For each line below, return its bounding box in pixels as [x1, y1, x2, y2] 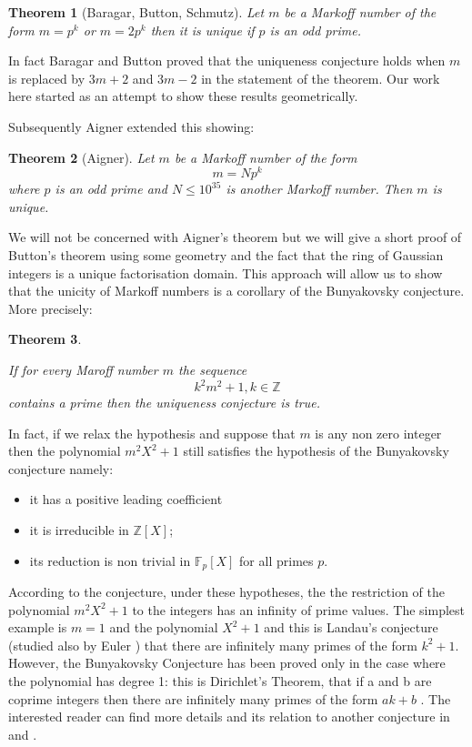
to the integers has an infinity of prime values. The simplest [132, 600, 466, 619]
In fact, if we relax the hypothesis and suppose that [8, 423, 296, 442]
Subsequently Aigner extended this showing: [8, 116, 255, 136]
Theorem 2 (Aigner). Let [8, 147, 155, 167]
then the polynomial [8, 441, 121, 460]
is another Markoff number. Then [226, 179, 413, 198]
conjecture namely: [8, 459, 114, 478]
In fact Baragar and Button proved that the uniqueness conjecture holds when [8, 51, 446, 70]
